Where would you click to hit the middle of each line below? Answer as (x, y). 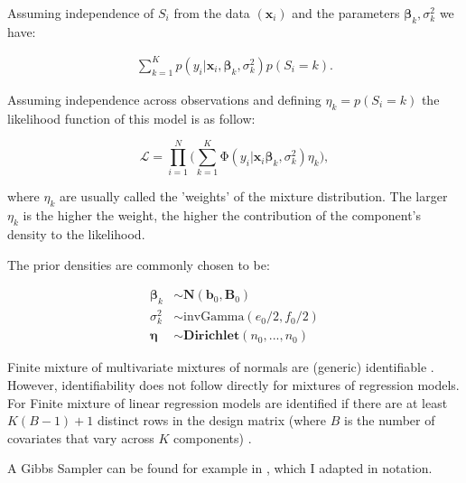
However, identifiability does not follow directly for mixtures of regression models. (233, 384)
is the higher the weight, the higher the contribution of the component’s (222, 215)
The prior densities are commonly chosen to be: (139, 264)
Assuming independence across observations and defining (164, 99)
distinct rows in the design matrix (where (212, 420)
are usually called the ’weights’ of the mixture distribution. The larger (254, 196)
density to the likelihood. (76, 234)
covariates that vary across (81, 437)
